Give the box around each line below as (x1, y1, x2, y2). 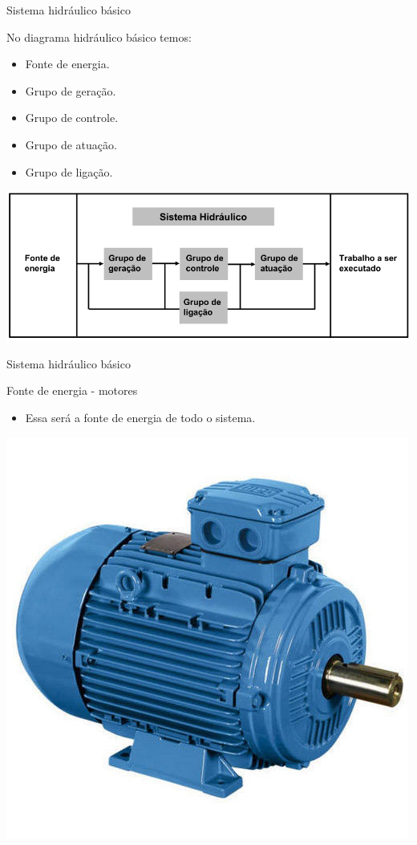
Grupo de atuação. (25, 136, 117, 152)
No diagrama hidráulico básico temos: (6, 28, 192, 45)
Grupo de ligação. (25, 163, 113, 180)
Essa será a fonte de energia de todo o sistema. (25, 409, 256, 426)
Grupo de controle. (25, 109, 119, 126)
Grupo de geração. (25, 82, 116, 99)
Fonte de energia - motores (6, 382, 138, 399)
